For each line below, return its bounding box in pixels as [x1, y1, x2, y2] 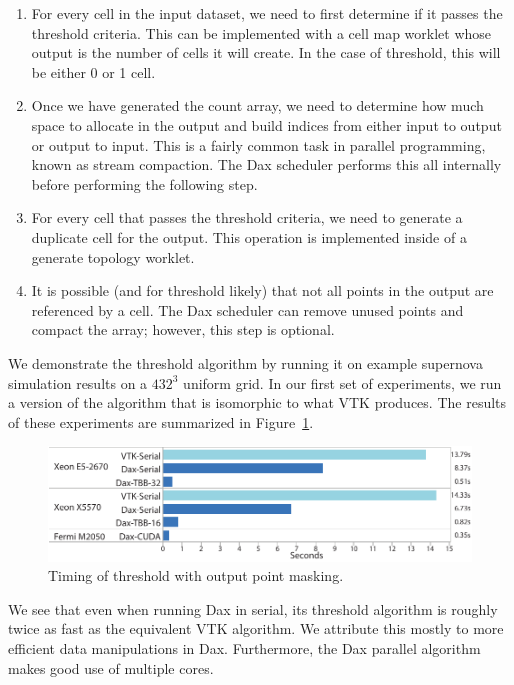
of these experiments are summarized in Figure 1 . [8, 411, 314, 432]
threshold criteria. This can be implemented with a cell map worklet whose [31, 22, 492, 43]
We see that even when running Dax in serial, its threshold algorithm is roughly [8, 598, 498, 619]
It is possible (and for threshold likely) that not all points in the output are [31, 280, 494, 301]
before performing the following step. [31, 173, 258, 194]
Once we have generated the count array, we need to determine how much [31, 95, 484, 116]
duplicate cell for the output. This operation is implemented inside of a [31, 226, 467, 247]
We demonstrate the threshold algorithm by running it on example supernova [8, 352, 483, 373]
